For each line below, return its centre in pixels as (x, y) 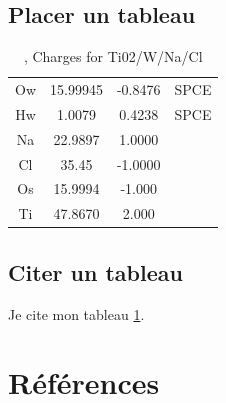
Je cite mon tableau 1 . (76, 313)
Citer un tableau (95, 271)
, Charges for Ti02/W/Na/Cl (113, 56)
